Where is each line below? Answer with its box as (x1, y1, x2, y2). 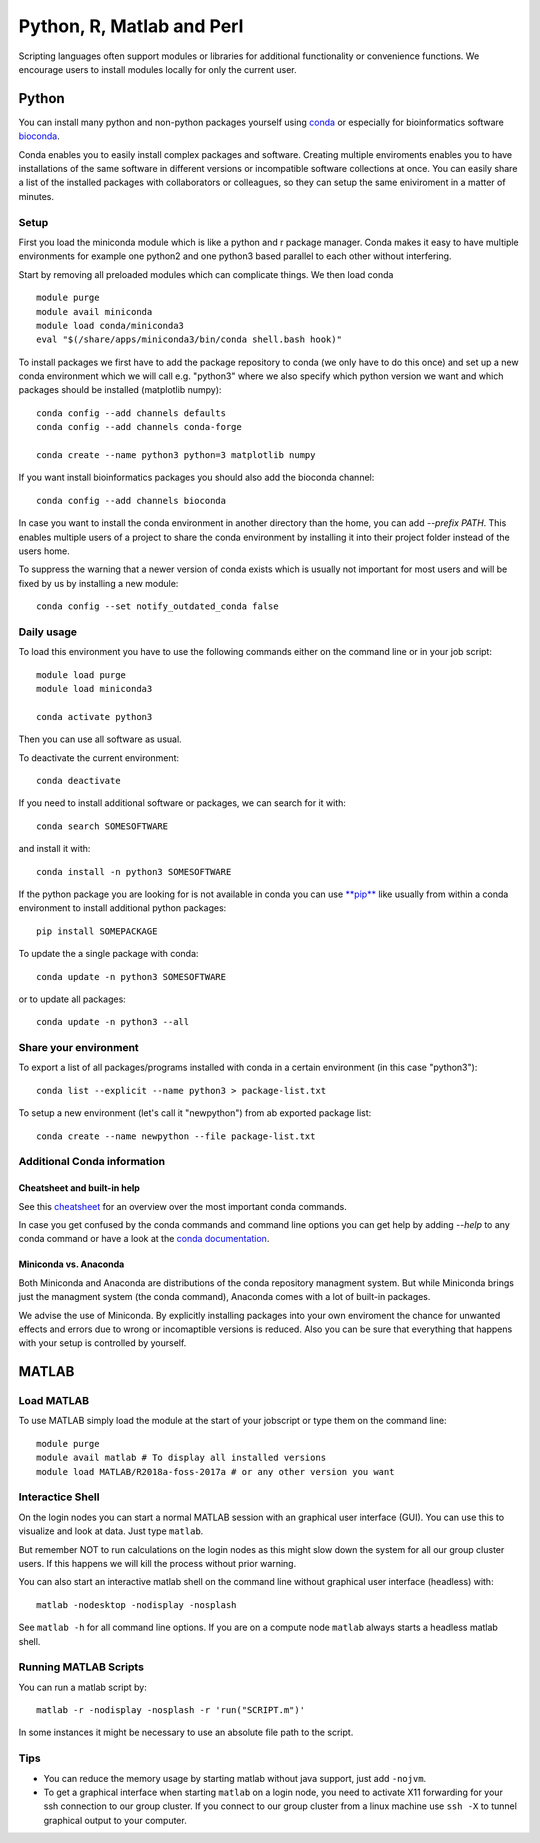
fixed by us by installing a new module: (18, 577, 179, 589)
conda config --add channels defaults (36, 407, 227, 419)
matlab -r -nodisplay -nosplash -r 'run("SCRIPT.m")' (36, 1705, 305, 1716)
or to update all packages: (18, 993, 127, 1005)
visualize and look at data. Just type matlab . (18, 1525, 204, 1537)
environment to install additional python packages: (18, 902, 227, 914)
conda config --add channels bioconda (36, 495, 227, 506)
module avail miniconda (36, 306, 153, 317)
